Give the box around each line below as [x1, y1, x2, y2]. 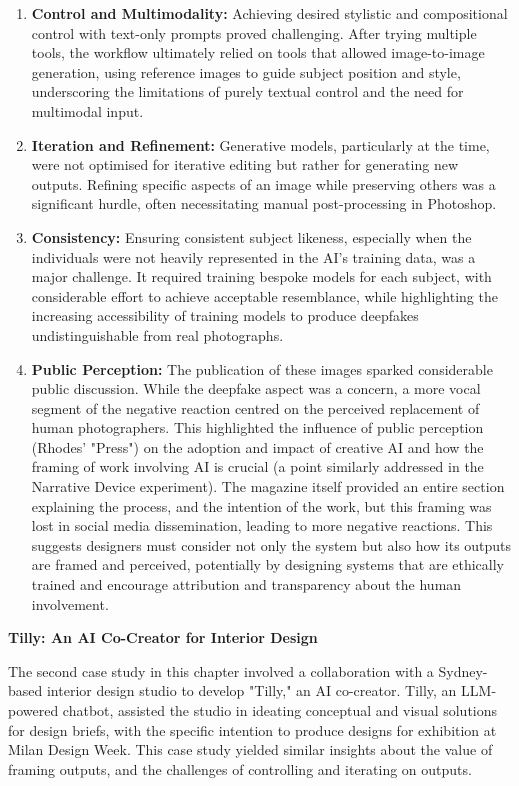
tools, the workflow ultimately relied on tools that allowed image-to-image [31, 42, 485, 63]
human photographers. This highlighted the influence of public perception [31, 417, 484, 438]
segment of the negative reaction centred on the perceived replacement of [31, 397, 480, 418]
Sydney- [438, 660, 488, 681]
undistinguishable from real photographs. [31, 324, 284, 345]
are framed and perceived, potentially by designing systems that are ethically [31, 554, 504, 575]
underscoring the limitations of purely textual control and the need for [31, 81, 464, 102]
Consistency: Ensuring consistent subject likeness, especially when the [31, 226, 472, 247]
